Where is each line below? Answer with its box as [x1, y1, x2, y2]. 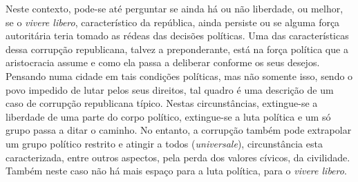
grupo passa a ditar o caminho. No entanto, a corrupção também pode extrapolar [6, 123, 352, 137]
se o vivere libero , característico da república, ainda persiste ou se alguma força [6, 14, 340, 29]
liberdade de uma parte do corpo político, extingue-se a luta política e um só [6, 109, 331, 123]
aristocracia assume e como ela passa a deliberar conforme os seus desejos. [6, 55, 320, 70]
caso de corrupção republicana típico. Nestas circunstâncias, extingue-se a [6, 96, 318, 110]
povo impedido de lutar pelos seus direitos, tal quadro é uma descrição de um [6, 82, 334, 97]
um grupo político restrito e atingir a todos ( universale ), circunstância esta [6, 136, 323, 150]
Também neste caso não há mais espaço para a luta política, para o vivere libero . [6, 163, 347, 178]
